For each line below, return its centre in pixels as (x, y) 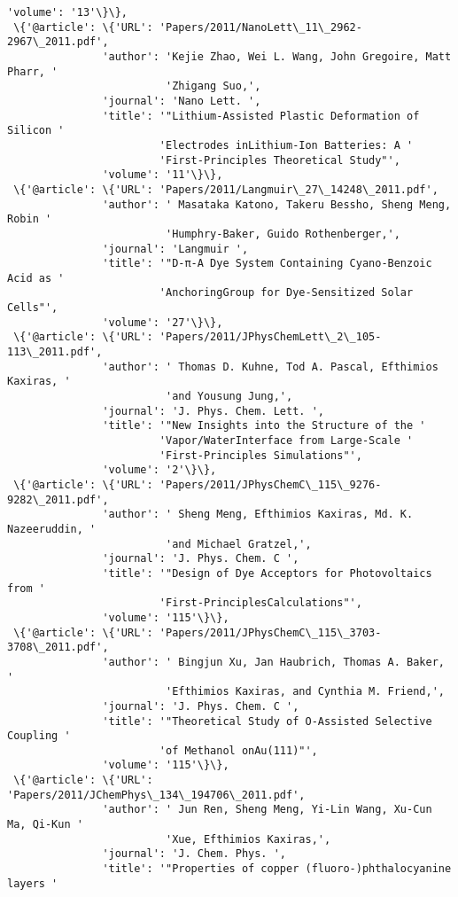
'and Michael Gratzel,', (238, 544)
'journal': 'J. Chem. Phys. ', (194, 854)
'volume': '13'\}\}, (68, 12)
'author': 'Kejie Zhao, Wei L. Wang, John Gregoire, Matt (277, 56)
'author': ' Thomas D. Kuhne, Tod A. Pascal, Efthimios (270, 367)
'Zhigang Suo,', (213, 86)
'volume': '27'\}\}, (163, 322)
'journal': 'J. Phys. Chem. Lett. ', (213, 411)
